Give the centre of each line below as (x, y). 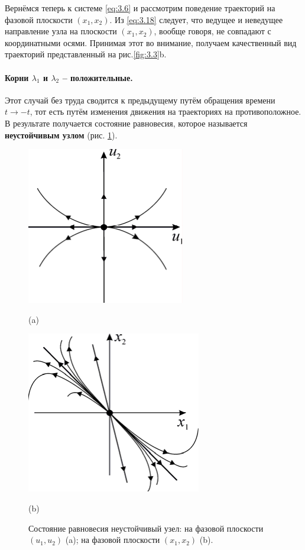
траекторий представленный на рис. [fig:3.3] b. (86, 54)
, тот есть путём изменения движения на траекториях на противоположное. (166, 111)
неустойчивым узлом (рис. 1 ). (61, 135)
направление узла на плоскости (61, 31)
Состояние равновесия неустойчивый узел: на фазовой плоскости (146, 528)
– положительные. (98, 77)
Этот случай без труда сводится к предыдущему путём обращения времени (140, 100)
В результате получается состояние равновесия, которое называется (126, 123)
